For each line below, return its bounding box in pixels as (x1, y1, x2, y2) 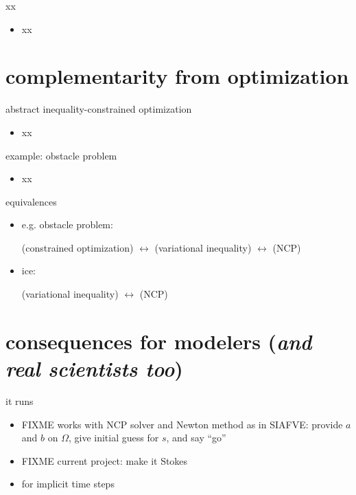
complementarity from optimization (5, 62, 349, 90)
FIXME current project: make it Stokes (21, 453, 188, 467)
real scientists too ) (5, 354, 183, 383)
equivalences (5, 194, 57, 208)
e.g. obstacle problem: (21, 217, 113, 232)
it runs (5, 393, 34, 408)
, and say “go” (166, 430, 226, 445)
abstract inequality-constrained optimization (5, 102, 192, 116)
